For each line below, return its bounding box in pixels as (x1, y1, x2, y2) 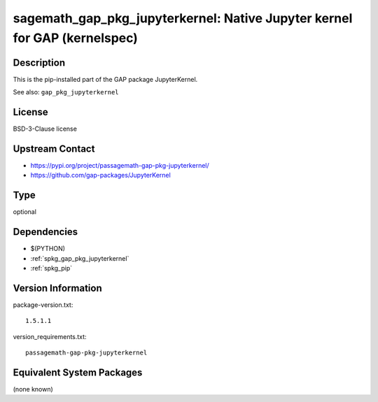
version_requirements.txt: (13, 332, 87, 340)
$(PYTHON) (30, 245, 66, 253)
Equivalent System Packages (13, 366, 143, 378)
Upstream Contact (13, 143, 95, 155)
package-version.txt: (13, 301, 73, 309)
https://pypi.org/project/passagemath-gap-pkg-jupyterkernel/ (30, 161, 209, 170)
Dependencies (13, 226, 78, 238)
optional (13, 208, 36, 216)
